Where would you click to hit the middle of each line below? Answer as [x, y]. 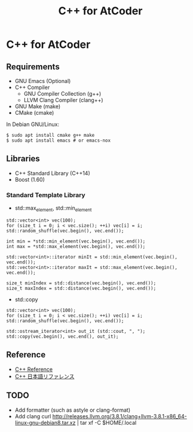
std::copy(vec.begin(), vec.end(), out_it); [62, 336]
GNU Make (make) [38, 106]
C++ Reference [34, 369]
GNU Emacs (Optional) [43, 81]
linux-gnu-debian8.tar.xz [45, 422]
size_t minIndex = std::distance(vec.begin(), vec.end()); [81, 283]
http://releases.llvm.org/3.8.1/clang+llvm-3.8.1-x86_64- [120, 416]
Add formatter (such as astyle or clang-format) [73, 410]
